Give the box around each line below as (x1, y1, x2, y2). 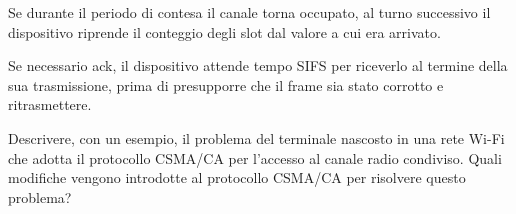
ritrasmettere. (8, 94, 92, 115)
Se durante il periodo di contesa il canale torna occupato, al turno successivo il (8, 2, 491, 22)
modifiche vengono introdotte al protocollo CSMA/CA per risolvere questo (8, 167, 466, 188)
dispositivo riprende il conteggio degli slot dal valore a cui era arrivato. (8, 21, 441, 42)
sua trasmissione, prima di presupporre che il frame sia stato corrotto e (8, 74, 444, 95)
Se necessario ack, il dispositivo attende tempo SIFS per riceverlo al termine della (8, 55, 508, 76)
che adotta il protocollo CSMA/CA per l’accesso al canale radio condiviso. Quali (8, 147, 502, 168)
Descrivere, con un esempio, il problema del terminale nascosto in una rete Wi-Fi (8, 127, 505, 148)
